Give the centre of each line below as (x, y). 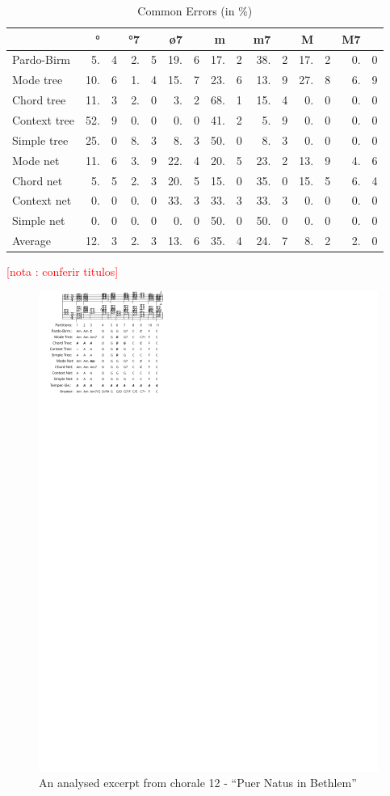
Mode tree (38, 80)
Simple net (39, 220)
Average (31, 241)
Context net (42, 200)
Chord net (38, 180)
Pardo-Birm (42, 59)
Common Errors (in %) (195, 11)
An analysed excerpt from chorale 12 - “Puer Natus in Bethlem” (198, 783)
